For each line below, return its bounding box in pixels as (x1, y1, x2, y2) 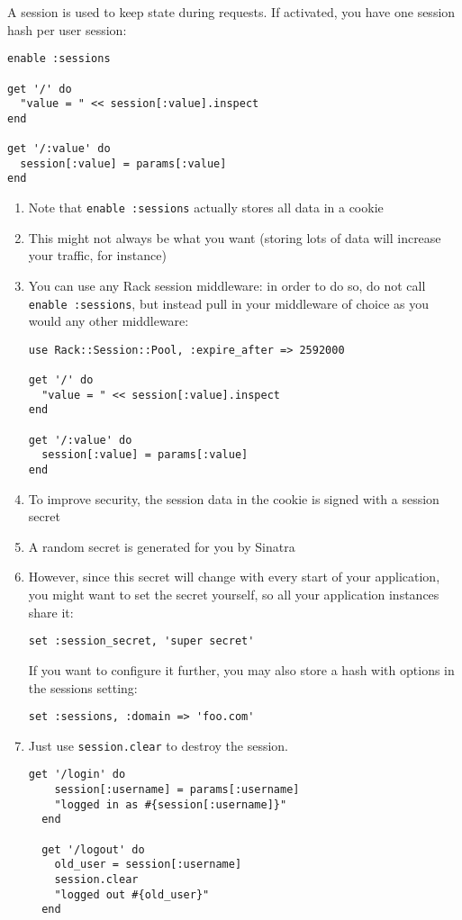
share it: (28, 602, 74, 621)
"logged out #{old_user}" (54, 888, 210, 901)
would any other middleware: (28, 311, 189, 330)
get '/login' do (28, 768, 126, 781)
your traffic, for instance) (28, 246, 167, 265)
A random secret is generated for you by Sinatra (28, 537, 295, 555)
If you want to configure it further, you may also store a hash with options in (28, 660, 455, 679)
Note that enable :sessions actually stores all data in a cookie (28, 198, 384, 217)
